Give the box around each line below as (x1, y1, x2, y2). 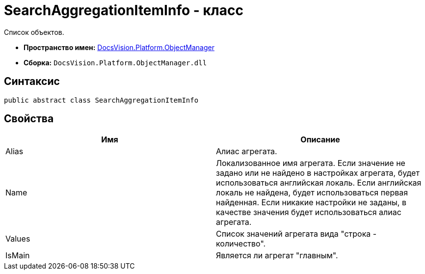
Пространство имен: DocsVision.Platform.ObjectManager (24, 43, 214, 52)
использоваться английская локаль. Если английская (216, 178, 422, 188)
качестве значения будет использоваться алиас (216, 207, 401, 218)
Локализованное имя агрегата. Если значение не (216, 158, 405, 168)
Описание (300, 135, 340, 145)
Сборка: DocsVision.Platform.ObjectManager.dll (24, 58, 207, 67)
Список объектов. (4, 27, 64, 36)
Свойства (4, 112, 54, 125)
